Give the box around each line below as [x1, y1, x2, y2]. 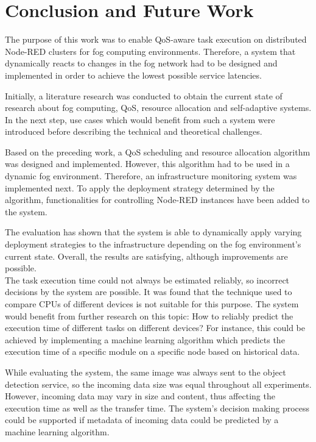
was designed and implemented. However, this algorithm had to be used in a [5, 157, 290, 170]
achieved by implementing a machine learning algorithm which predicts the [5, 333, 285, 346]
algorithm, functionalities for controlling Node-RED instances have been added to [5, 193, 310, 206]
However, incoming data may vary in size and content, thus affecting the [5, 390, 275, 402]
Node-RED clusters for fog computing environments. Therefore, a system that [5, 45, 296, 57]
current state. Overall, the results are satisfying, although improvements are [5, 249, 288, 262]
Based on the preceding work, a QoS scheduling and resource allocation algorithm [5, 145, 311, 158]
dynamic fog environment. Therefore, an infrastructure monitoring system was [5, 169, 297, 182]
